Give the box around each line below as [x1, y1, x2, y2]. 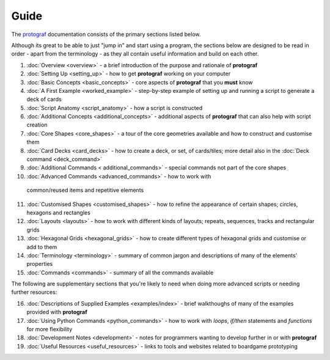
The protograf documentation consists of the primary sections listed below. [11, 31, 201, 38]
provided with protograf [26, 309, 88, 316]
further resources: [11, 288, 57, 296]
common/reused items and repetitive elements [26, 186, 144, 194]
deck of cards [26, 95, 62, 103]
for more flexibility [26, 326, 73, 333]
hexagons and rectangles [26, 208, 91, 216]
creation [26, 121, 48, 128]
